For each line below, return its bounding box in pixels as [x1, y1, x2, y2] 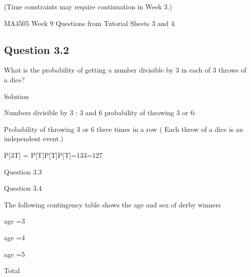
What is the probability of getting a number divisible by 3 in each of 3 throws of [4, 65, 247, 75]
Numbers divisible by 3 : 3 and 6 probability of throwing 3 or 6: [4, 107, 196, 118]
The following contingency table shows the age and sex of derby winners [4, 199, 221, 209]
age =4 [4, 232, 25, 242]
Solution [4, 91, 29, 101]
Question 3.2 [4, 42, 69, 57]
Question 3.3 [4, 166, 42, 176]
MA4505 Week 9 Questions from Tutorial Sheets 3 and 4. [4, 18, 176, 28]
